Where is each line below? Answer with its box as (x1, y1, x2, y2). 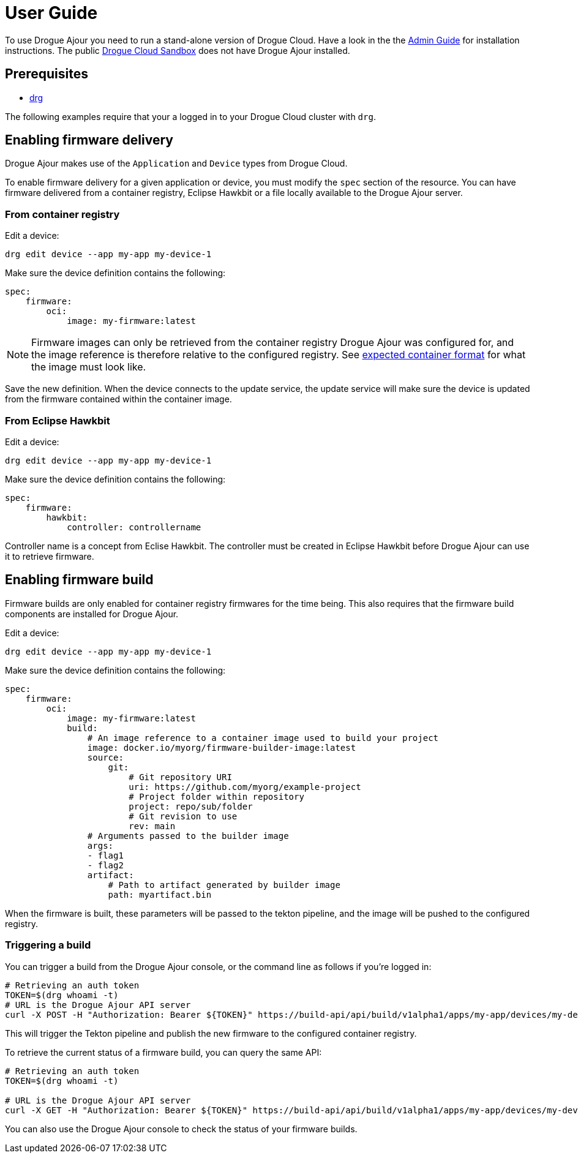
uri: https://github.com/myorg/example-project (129, 781, 361, 792)
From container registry (5, 208, 120, 220)
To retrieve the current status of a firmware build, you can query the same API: (5, 1047, 322, 1058)
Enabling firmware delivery (5, 132, 173, 148)
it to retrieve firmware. (5, 551, 94, 562)
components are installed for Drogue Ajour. (5, 608, 179, 619)
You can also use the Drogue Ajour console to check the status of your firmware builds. (5, 1123, 358, 1134)
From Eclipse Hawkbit (5, 414, 110, 427)
